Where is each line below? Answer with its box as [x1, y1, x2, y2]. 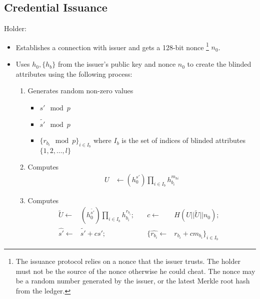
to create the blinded [187, 59, 251, 69]
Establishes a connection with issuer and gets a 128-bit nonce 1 [15, 40, 209, 52]
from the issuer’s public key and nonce [57, 59, 176, 69]
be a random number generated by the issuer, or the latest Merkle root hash [15, 275, 250, 286]
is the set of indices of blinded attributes [121, 135, 245, 145]
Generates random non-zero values [27, 85, 133, 96]
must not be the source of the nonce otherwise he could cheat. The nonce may [15, 265, 255, 276]
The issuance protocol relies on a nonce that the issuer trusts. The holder [15, 255, 240, 266]
